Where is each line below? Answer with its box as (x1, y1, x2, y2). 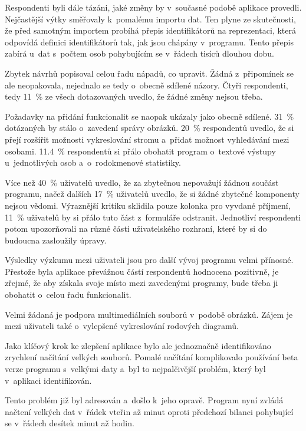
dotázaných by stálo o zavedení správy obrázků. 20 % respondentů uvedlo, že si (5, 121, 294, 134)
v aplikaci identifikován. (5, 374, 92, 386)
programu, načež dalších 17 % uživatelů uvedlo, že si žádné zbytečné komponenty (5, 187, 300, 200)
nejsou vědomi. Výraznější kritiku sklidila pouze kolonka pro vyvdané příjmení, (5, 199, 291, 211)
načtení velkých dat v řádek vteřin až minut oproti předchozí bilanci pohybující (5, 405, 294, 417)
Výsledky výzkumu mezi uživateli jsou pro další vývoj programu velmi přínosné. (5, 254, 294, 266)
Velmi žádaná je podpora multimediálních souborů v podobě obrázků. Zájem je (5, 308, 293, 320)
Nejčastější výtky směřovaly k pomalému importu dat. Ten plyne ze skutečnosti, (5, 12, 296, 25)
